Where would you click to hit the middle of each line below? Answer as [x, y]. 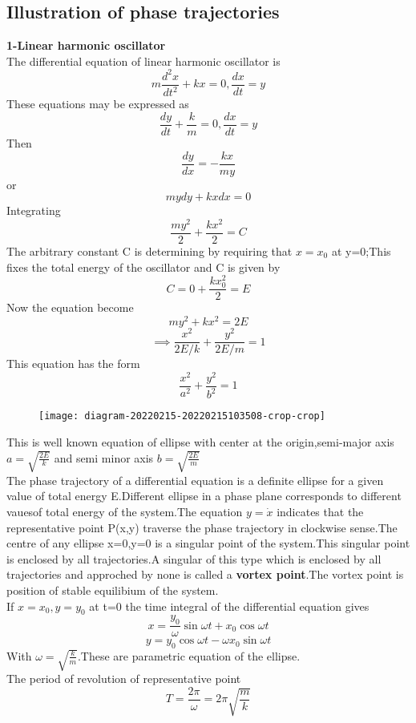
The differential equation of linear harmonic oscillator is [143, 61]
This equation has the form [73, 364]
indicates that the [320, 511]
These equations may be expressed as [98, 104]
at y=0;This [361, 250]
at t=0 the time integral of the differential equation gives [229, 606]
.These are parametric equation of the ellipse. [189, 655]
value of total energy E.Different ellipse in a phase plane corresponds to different [204, 496]
